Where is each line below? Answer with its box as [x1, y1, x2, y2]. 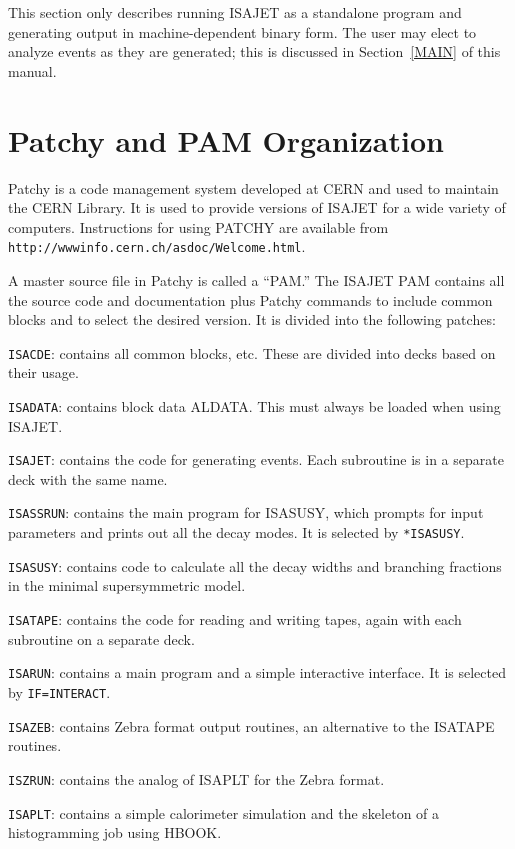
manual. [8, 60, 57, 81]
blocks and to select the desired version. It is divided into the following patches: [8, 309, 496, 330]
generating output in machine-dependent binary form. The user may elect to [8, 21, 477, 42]
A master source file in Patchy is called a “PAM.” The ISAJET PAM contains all [8, 269, 505, 290]
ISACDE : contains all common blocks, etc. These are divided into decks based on [8, 342, 496, 363]
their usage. [8, 362, 79, 383]
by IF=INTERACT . [8, 681, 111, 702]
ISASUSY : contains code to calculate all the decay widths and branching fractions [8, 555, 502, 576]
